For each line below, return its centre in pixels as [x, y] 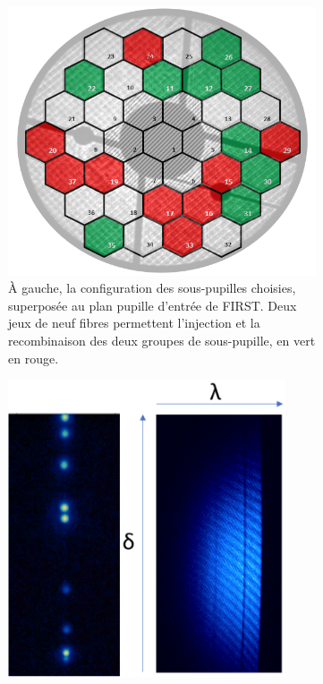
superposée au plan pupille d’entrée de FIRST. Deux [153, 305]
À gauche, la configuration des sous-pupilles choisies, [152, 288]
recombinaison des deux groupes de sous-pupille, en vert [162, 341]
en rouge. [34, 358]
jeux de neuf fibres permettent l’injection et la [134, 323]
